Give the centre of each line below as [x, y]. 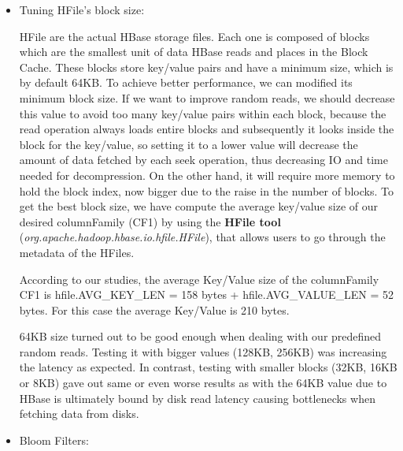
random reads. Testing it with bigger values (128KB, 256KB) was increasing [203, 351]
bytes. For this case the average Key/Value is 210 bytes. [154, 309]
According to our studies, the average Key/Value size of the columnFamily [199, 279]
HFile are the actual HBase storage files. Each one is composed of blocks [194, 36]
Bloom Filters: [54, 440]
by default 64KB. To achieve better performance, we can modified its [186, 82]
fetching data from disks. [79, 414]
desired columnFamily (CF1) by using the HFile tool [150, 221]
